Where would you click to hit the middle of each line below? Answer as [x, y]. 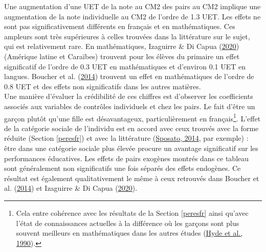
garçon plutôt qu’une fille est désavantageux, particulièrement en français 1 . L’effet [132, 117]
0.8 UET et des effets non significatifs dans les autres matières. [103, 86]
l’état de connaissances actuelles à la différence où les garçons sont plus [128, 223]
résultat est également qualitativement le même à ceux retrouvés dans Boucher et [132, 178]
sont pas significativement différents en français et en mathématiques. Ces [120, 26]
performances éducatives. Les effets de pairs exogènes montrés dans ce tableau [127, 158]
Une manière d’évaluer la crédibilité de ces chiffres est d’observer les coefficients [129, 96]
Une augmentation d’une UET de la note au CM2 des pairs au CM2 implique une [132, 6]
